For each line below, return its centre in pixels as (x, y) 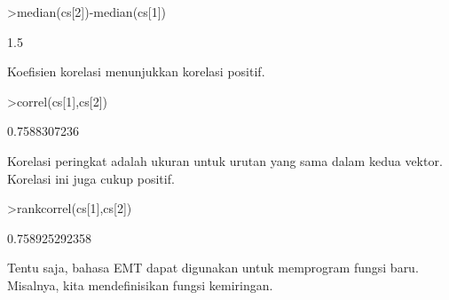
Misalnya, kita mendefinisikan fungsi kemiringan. (140, 284)
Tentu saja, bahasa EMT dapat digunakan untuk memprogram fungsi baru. (213, 268)
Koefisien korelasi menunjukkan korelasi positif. (136, 71)
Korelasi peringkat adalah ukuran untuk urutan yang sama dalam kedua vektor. (225, 160)
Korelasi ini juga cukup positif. (91, 178)
